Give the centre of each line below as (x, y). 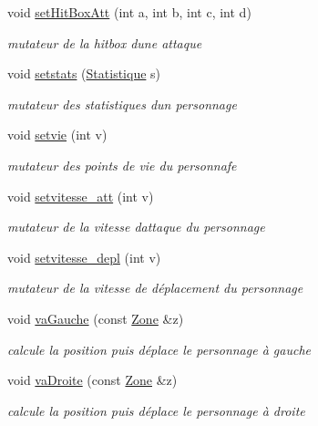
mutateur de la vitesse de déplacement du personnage (155, 288)
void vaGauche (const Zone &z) (96, 318)
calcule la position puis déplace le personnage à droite (156, 410)
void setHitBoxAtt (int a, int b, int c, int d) (129, 12)
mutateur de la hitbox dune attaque (105, 42)
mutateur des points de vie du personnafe (122, 165)
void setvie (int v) (57, 135)
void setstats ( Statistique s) (84, 73)
